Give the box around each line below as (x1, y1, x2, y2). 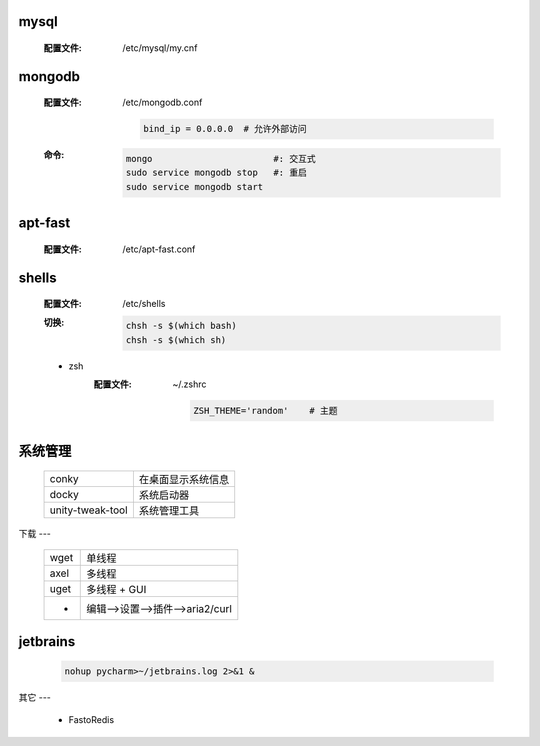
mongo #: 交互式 (125, 153, 316, 164)
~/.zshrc (172, 378, 207, 390)
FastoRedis (68, 714, 115, 726)
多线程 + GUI (86, 583, 147, 597)
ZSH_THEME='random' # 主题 (193, 405, 338, 416)
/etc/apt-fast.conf (122, 243, 196, 255)
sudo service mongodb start (125, 181, 264, 192)
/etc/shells (122, 298, 166, 310)
